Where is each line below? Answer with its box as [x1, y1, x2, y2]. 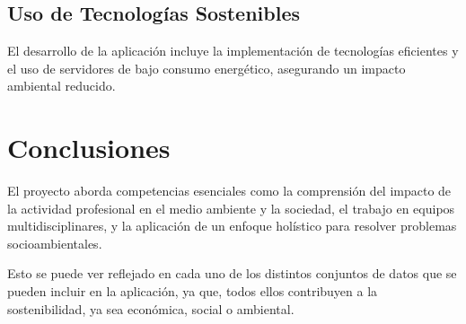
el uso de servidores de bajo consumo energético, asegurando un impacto [7, 58, 406, 77]
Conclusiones [7, 129, 171, 166]
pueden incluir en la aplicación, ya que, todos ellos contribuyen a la [7, 282, 378, 301]
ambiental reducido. [7, 76, 116, 95]
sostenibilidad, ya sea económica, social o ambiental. [7, 299, 295, 318]
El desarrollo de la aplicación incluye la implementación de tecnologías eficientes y [7, 41, 459, 60]
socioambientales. [7, 233, 102, 252]
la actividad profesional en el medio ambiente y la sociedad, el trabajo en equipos [7, 198, 455, 217]
